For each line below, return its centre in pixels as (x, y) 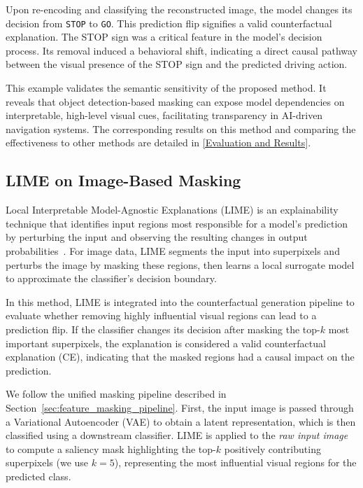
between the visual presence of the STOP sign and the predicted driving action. (177, 64)
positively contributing (272, 448)
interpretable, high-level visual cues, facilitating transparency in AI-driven (164, 115)
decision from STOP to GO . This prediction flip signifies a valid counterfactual (169, 23)
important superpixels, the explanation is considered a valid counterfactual (166, 343)
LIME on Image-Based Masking (123, 180)
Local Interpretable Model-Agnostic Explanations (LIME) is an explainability (172, 210)
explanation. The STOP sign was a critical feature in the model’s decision (164, 37)
